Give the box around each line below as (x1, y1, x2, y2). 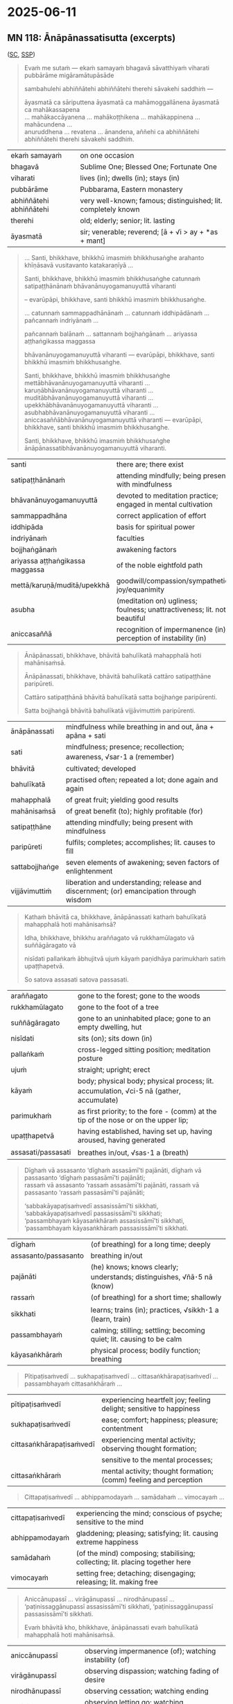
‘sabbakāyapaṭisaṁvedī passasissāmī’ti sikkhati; (24, 1209, 163, 1217)
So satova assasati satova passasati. (24, 975, 130, 984)
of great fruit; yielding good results (65, 795, 179, 804)
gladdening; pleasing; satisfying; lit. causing (76, 1529, 218, 1538)
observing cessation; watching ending (84, 1687, 209, 1696)
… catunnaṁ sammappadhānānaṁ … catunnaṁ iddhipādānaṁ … (24, 309, 210, 317)
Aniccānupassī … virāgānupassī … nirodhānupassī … (24, 1595, 175, 1603)
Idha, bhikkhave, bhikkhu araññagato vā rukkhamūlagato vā (24, 934, 195, 942)
